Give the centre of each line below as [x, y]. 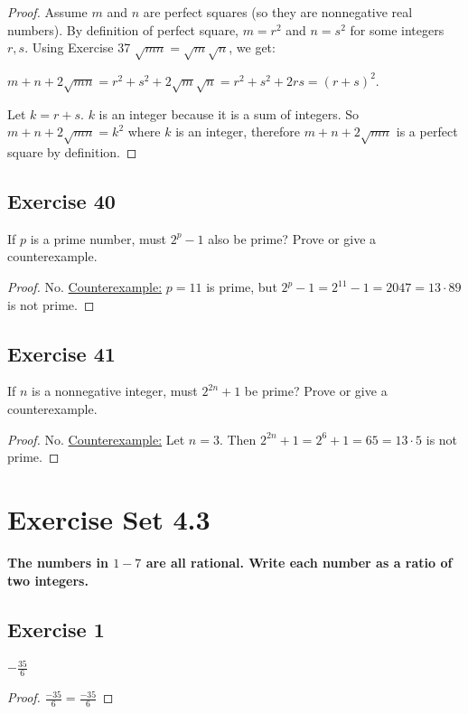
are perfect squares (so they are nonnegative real [278, 12]
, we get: [252, 47]
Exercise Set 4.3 [109, 519]
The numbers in [58, 562]
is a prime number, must [98, 238]
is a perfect [427, 132]
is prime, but [242, 287]
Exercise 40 [61, 201]
